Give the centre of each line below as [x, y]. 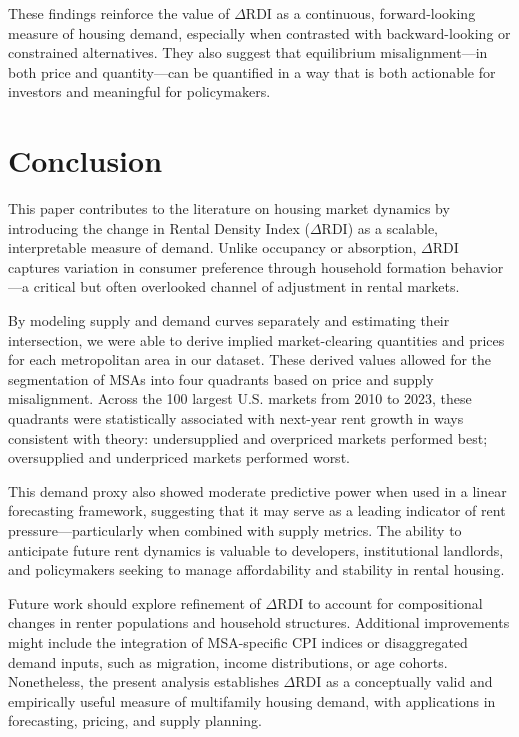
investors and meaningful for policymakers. [139, 91]
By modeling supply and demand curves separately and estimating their [229, 320]
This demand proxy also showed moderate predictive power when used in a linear [257, 490]
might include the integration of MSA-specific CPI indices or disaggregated [238, 641]
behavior [477, 266]
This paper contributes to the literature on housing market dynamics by [229, 208]
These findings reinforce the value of [119, 13]
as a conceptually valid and [409, 681]
